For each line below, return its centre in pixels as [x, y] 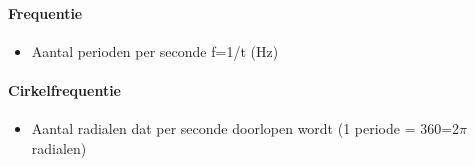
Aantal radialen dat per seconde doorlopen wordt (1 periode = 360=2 [245, 128]
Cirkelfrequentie [64, 89]
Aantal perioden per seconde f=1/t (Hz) [155, 50]
